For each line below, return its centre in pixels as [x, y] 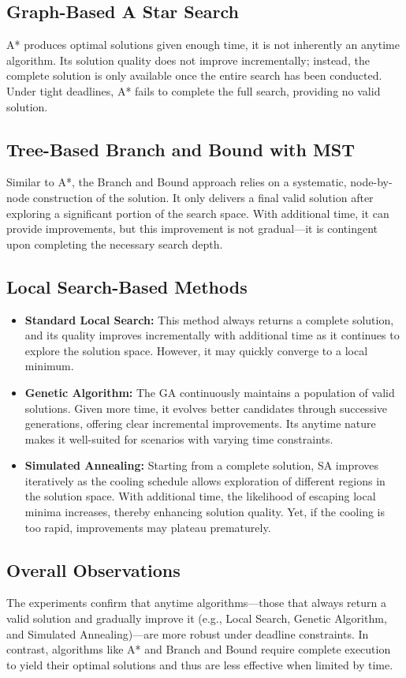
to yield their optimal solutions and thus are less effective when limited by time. [200, 664]
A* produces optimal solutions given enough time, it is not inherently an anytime [203, 45]
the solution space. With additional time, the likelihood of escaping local [200, 496]
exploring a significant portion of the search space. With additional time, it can [198, 213]
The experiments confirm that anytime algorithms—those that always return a [196, 603]
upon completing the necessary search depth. [115, 243]
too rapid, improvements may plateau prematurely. [148, 527]
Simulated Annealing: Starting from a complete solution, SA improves [202, 465]
